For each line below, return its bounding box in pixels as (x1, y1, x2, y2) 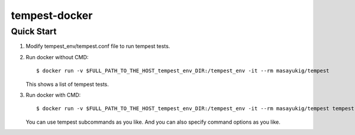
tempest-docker (11, 9, 93, 22)
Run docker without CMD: (25, 53, 89, 60)
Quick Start (11, 26, 57, 37)
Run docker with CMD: (25, 91, 81, 98)
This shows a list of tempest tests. (25, 81, 109, 88)
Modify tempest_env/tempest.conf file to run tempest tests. (25, 43, 170, 50)
